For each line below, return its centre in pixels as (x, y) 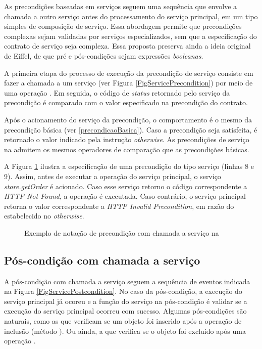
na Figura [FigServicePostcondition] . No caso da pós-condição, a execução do (123, 291)
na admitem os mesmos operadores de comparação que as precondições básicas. (127, 149)
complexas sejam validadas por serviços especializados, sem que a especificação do (130, 36)
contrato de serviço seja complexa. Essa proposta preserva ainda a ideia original (127, 46)
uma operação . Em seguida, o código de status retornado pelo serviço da (117, 92)
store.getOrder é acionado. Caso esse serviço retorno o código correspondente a (126, 186)
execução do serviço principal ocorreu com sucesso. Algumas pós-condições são (125, 311)
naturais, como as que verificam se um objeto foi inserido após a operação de (123, 321)
